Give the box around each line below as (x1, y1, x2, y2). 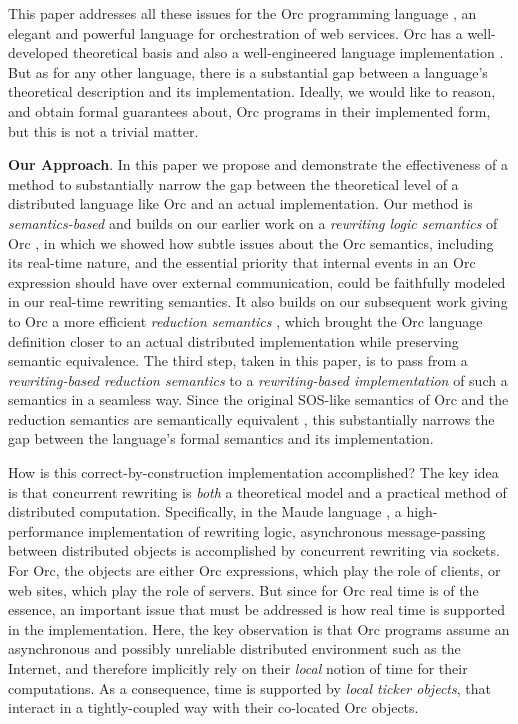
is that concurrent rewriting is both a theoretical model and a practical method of (8, 481, 507, 502)
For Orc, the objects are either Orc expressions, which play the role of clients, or (8, 560, 501, 581)
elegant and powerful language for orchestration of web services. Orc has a (8, 22, 463, 43)
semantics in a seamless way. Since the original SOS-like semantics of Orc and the (8, 389, 509, 410)
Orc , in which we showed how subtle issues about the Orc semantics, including (8, 232, 494, 253)
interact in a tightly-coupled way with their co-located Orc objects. (8, 697, 419, 718)
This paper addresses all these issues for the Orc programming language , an (8, 3, 477, 23)
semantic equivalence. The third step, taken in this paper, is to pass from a (8, 350, 468, 371)
